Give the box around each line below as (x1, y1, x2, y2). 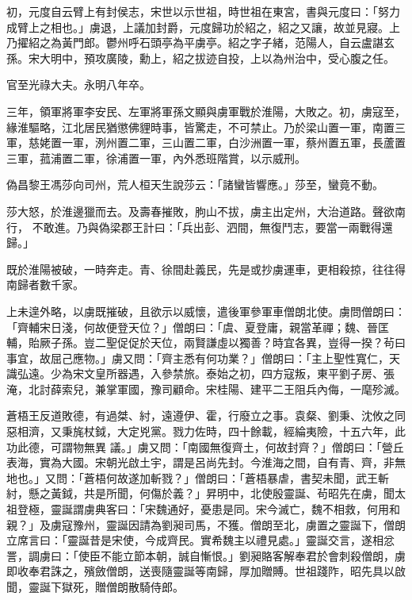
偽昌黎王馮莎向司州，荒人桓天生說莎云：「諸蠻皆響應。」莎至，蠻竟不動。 (6, 176, 383, 193)
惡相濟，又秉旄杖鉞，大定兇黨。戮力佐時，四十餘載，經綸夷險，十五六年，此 (6, 423, 406, 440)
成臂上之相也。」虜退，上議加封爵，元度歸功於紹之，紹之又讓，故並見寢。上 (6, 18, 400, 35)
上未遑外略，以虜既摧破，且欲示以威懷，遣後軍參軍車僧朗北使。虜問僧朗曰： (6, 302, 406, 319)
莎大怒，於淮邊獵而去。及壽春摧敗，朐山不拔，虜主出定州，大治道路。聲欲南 (6, 202, 406, 219)
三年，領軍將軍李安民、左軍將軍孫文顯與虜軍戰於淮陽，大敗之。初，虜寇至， (6, 102, 406, 119)
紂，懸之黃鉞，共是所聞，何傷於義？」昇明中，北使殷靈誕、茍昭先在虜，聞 (6, 485, 395, 502)
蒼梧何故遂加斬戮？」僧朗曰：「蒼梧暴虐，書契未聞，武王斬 (83, 469, 389, 486)
